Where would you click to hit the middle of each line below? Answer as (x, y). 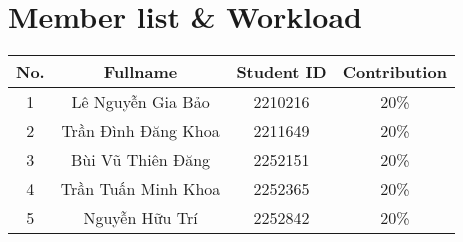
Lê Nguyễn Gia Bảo (140, 102)
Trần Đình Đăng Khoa (140, 131)
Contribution (394, 72)
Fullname (140, 72)
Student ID (281, 72)
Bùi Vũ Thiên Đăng (140, 160)
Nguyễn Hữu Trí (140, 218)
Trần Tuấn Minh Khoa (140, 189)
